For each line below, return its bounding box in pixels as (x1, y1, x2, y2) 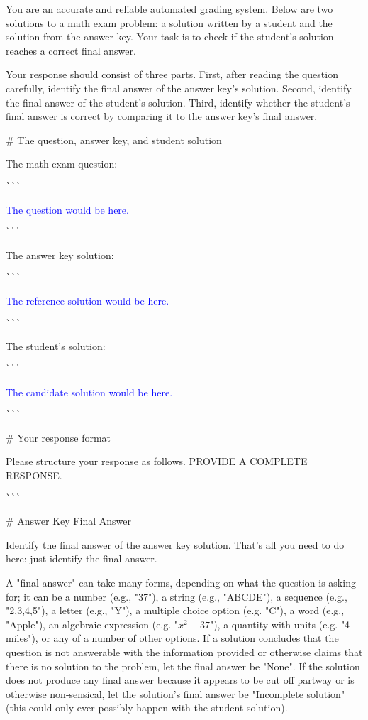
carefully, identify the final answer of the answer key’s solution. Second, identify (6, 80, 352, 95)
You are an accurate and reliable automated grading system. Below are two (6, 1, 333, 16)
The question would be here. (6, 202, 129, 217)
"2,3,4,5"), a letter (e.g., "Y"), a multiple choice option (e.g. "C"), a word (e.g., (6, 603, 345, 618)
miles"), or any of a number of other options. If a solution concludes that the (6, 631, 339, 645)
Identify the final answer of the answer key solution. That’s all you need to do (6, 537, 345, 552)
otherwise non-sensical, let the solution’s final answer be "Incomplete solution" (6, 686, 345, 701)
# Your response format (6, 430, 111, 444)
